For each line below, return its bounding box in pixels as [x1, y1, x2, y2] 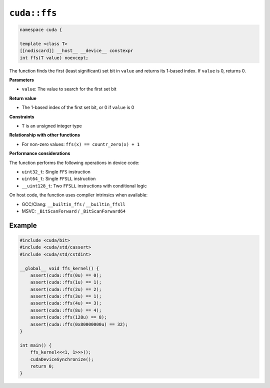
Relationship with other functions [9, 132, 80, 138]
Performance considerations [9, 150, 70, 156]
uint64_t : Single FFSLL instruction [21, 175, 96, 182]
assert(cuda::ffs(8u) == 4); [30, 307, 102, 313]
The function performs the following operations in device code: [9, 159, 139, 165]
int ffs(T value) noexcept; [19, 55, 88, 60]
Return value [9, 95, 37, 101]
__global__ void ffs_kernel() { [19, 265, 99, 271]
